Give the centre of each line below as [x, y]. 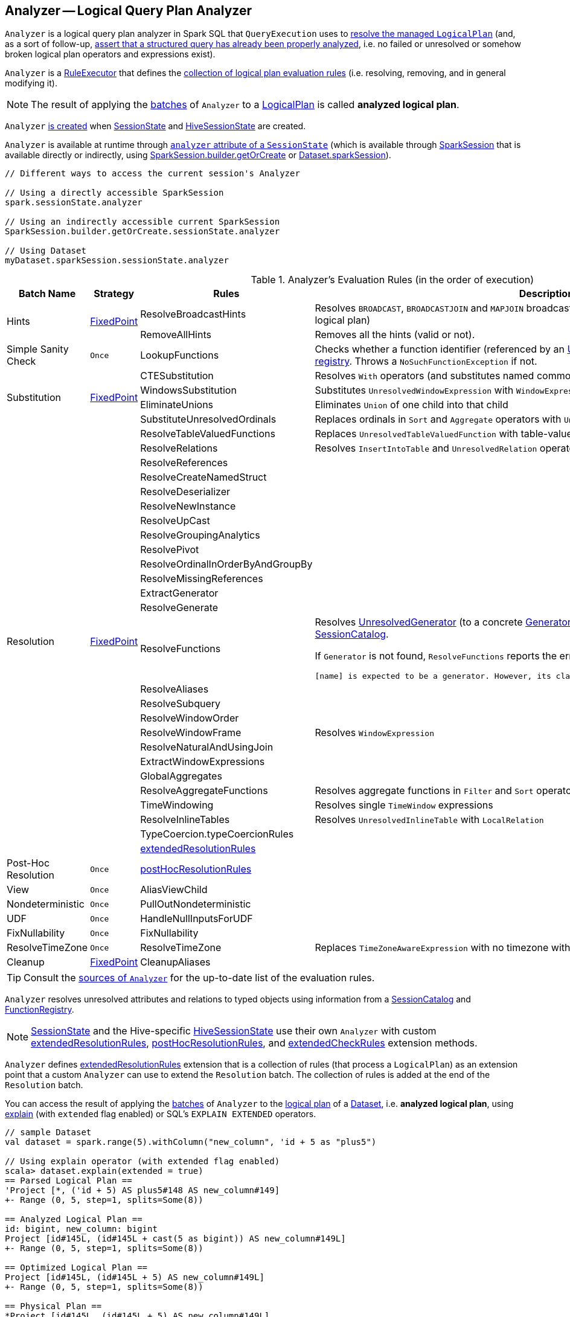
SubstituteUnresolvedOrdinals [208, 419]
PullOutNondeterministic [196, 904]
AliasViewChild [174, 890]
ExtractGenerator [179, 593]
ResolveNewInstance [188, 506]
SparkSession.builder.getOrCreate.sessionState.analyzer [142, 232]
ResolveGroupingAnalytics [200, 535]
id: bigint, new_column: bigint [81, 1229]
